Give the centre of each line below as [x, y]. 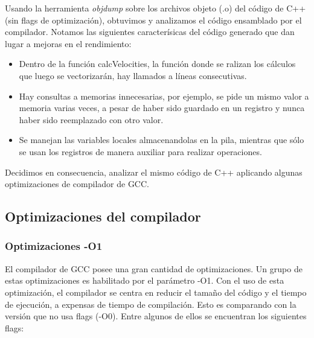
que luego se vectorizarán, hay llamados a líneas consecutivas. [133, 75]
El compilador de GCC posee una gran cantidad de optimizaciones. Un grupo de [154, 268]
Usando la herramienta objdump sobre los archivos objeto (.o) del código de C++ [155, 8]
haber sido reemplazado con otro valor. [91, 119]
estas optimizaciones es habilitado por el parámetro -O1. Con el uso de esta [145, 280]
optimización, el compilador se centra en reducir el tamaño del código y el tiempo [156, 292]
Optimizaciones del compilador [103, 216]
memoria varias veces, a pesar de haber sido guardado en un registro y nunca [162, 108]
